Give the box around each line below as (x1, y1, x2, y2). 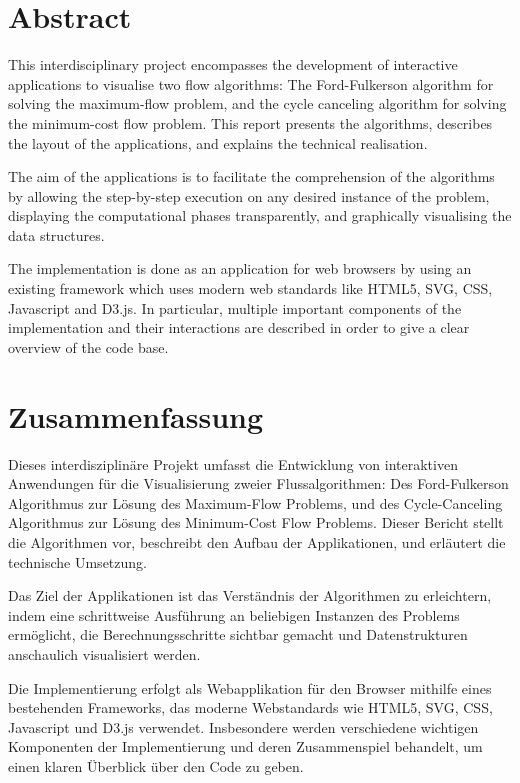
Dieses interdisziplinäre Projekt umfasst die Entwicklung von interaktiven (8, 453, 458, 474)
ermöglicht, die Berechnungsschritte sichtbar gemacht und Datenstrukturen (8, 624, 468, 645)
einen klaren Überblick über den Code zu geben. (8, 755, 304, 776)
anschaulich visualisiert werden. (8, 643, 201, 664)
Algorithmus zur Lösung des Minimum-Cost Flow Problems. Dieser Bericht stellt (8, 512, 504, 533)
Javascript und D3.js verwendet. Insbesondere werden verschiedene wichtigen (8, 716, 479, 737)
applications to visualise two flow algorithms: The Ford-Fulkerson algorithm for (8, 73, 494, 94)
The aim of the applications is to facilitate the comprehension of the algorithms (8, 166, 495, 187)
